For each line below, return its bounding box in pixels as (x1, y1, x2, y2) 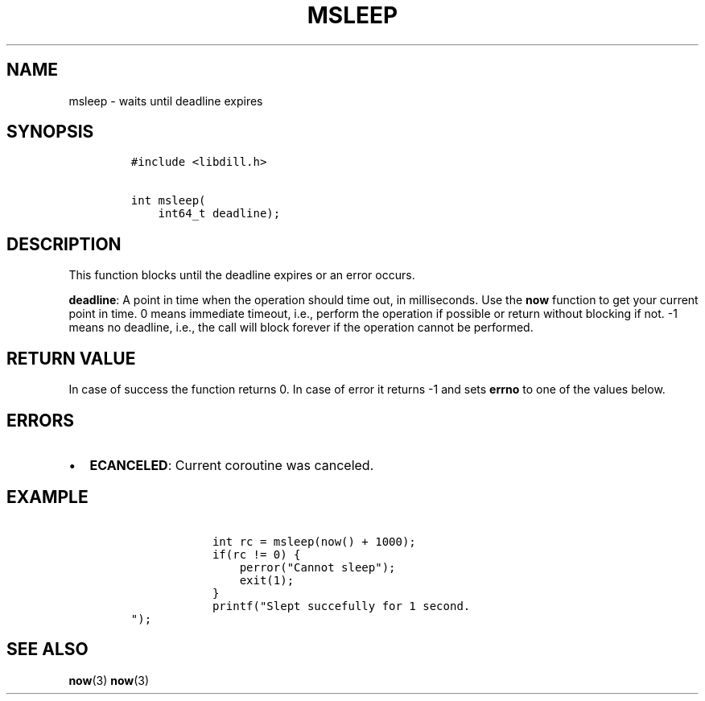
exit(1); (239, 573, 295, 587)
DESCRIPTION (6, 233, 122, 254)
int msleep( (130, 194, 206, 208)
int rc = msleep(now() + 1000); (212, 534, 416, 548)
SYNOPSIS (6, 122, 94, 142)
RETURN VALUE (6, 348, 136, 369)
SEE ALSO (6, 639, 89, 660)
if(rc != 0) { (212, 547, 301, 561)
